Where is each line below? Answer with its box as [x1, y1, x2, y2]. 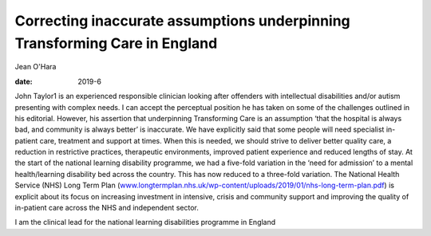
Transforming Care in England [14, 34, 218, 52]
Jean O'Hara [14, 62, 57, 72]
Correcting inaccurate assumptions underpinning [14, 12, 350, 29]
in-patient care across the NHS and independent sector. [14, 203, 199, 213]
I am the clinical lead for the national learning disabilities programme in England [14, 218, 276, 227]
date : [14, 77, 33, 86]
